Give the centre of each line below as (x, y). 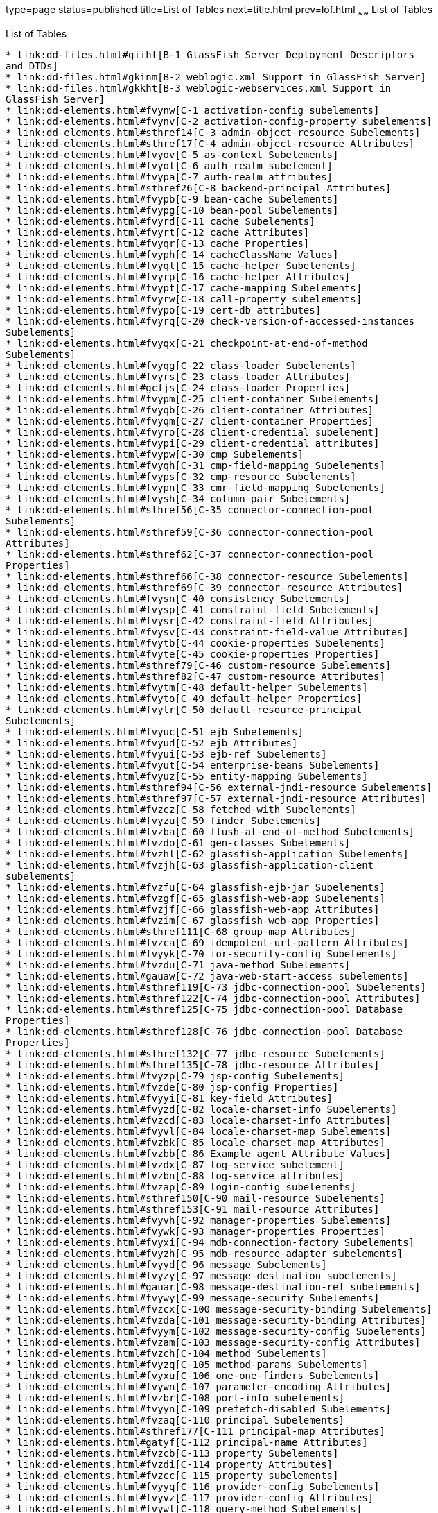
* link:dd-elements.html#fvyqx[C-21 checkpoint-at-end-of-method (187, 343)
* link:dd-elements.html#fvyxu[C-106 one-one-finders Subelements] (193, 1375)
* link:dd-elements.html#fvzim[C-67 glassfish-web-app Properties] (193, 920)
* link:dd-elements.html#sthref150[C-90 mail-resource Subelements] (195, 1198)
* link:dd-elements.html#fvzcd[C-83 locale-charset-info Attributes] (199, 1120)
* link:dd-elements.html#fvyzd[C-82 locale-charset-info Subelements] (201, 1109)
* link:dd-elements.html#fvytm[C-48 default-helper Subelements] (187, 687)
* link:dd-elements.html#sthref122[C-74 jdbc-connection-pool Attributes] (213, 998)
